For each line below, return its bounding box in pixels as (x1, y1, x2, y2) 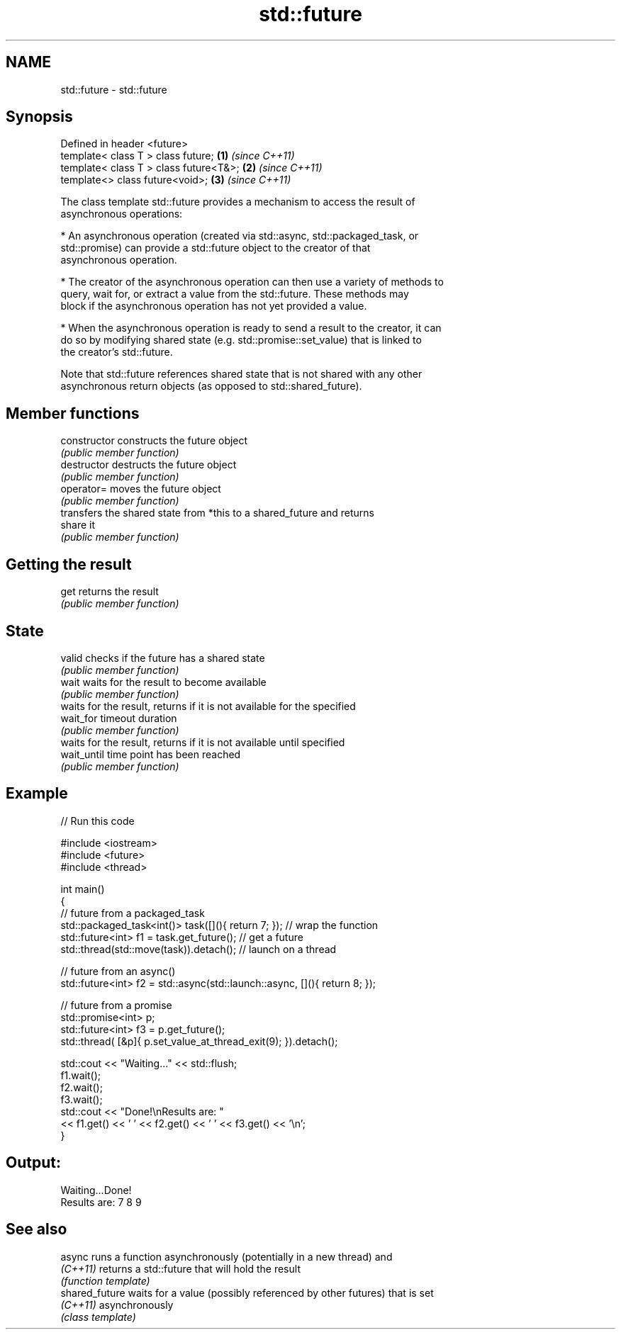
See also (6, 1220, 67, 1239)
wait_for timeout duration (60, 711, 177, 724)
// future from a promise (60, 998, 172, 1011)
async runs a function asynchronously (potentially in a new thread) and (60, 1250, 393, 1263)
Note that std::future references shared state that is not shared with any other (60, 368, 423, 381)
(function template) (60, 1274, 150, 1287)
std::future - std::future (60, 83, 167, 96)
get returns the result (60, 585, 159, 598)
